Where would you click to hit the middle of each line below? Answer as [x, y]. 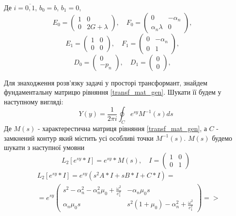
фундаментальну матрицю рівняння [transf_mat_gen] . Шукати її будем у [113, 92]
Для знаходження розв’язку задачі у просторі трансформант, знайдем [106, 82]
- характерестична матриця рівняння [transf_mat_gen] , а [122, 128]
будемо [222, 138]
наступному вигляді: [34, 101]
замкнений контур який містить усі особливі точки [79, 138]
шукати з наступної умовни [44, 147]
